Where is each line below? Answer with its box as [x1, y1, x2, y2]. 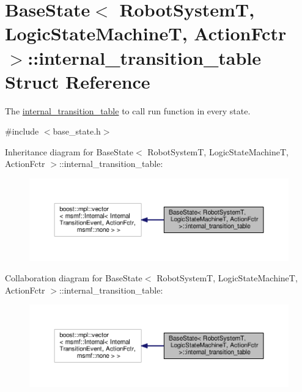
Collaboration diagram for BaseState [5, 272, 142, 284]
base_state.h [53, 125, 101, 138]
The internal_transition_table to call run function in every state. [5, 104, 251, 117]
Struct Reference [5, 68, 150, 94]
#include [5, 125, 39, 138]
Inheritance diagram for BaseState [5, 145, 133, 158]
